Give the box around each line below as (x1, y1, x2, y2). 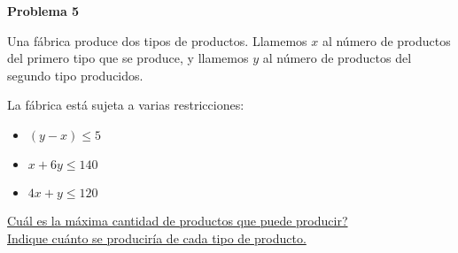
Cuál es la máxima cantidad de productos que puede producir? (7, 211, 348, 229)
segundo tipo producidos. (7, 65, 144, 84)
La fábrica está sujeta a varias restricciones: (7, 96, 245, 114)
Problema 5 (7, 2, 80, 19)
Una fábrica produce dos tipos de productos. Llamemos (7, 31, 307, 50)
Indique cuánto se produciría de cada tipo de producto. (7, 228, 307, 247)
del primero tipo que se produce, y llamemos (7, 49, 249, 67)
